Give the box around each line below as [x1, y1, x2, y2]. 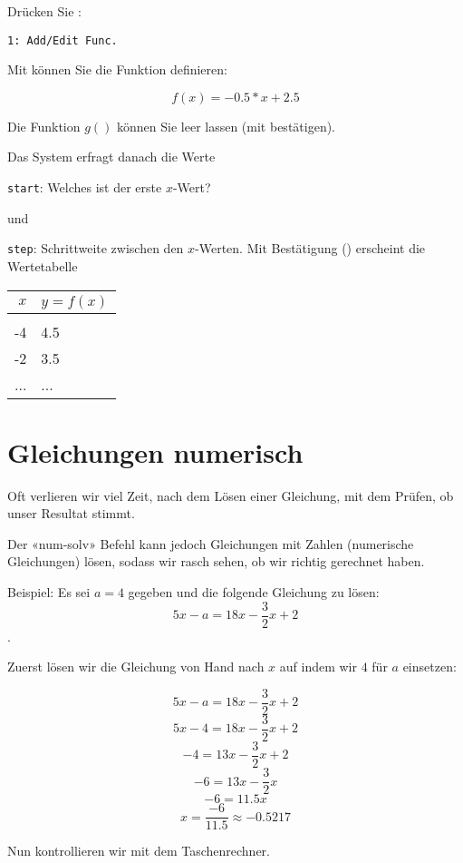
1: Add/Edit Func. [7, 34, 118, 47]
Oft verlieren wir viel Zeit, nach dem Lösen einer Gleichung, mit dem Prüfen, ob [7, 485, 454, 505]
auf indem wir [279, 657, 358, 676]
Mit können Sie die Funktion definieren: [7, 60, 227, 79]
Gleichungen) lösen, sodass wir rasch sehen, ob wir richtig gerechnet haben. [7, 552, 425, 571]
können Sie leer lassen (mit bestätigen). [117, 116, 336, 135]
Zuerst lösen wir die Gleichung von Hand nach [7, 657, 265, 676]
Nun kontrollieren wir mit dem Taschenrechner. [7, 841, 270, 860]
